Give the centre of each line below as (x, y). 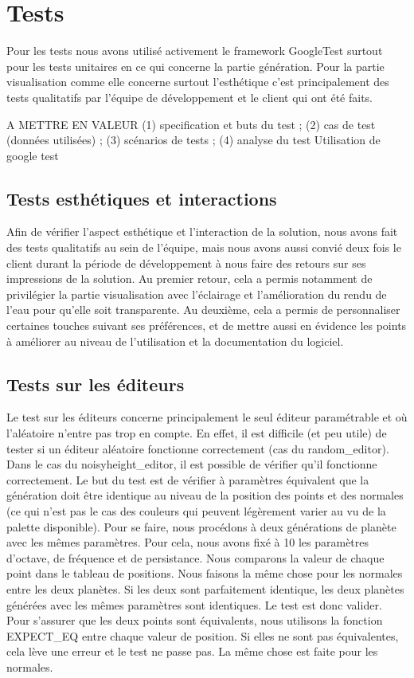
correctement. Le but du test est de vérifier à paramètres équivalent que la (188, 479)
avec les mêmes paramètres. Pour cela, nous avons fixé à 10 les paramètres (188, 542)
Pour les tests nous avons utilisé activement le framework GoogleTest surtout (195, 51)
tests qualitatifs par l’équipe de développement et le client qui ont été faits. (189, 97)
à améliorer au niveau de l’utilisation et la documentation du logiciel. (175, 341)
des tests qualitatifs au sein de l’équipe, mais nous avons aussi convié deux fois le (204, 247)
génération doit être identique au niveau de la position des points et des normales (205, 495)
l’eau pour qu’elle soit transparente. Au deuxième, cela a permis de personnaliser (203, 310)
